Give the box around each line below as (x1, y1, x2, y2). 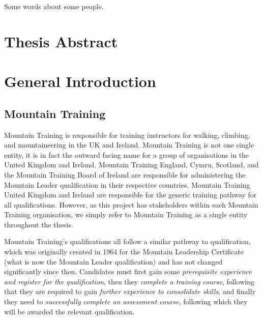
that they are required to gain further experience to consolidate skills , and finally (4, 286, 256, 297)
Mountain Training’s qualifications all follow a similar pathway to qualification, (4, 236, 251, 247)
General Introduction (4, 71, 156, 92)
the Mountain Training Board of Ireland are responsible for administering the (4, 169, 246, 180)
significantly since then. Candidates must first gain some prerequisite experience (4, 266, 252, 277)
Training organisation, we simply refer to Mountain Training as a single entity (4, 209, 248, 220)
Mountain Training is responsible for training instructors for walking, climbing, (4, 129, 250, 140)
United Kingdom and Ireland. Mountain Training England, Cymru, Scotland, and (4, 159, 259, 170)
